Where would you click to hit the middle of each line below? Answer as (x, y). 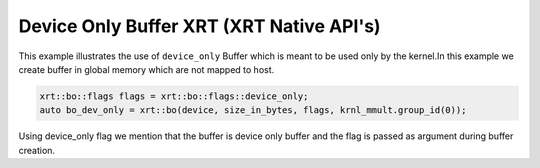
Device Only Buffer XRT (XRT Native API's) (199, 26)
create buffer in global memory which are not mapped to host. (146, 69)
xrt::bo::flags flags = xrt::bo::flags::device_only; (174, 96)
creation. (36, 150)
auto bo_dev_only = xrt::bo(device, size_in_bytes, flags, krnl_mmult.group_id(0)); (253, 110)
